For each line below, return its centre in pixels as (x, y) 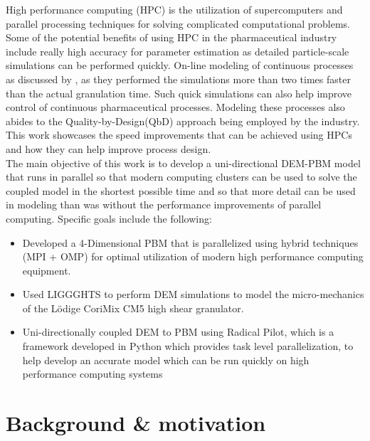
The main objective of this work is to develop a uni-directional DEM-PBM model (183, 163)
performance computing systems (92, 374)
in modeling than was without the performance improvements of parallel (164, 204)
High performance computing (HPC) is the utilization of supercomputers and (174, 9)
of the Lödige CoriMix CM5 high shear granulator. (133, 308)
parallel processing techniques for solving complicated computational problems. (178, 23)
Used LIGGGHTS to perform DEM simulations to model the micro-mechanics (193, 294)
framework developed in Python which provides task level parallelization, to (188, 346)
